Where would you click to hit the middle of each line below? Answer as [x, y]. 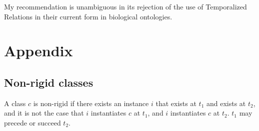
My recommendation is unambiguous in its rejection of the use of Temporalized [125, 6]
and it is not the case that [44, 113]
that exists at [176, 103]
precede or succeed [32, 122]
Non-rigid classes [49, 82]
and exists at [226, 103]
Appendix [38, 51]
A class [15, 103]
